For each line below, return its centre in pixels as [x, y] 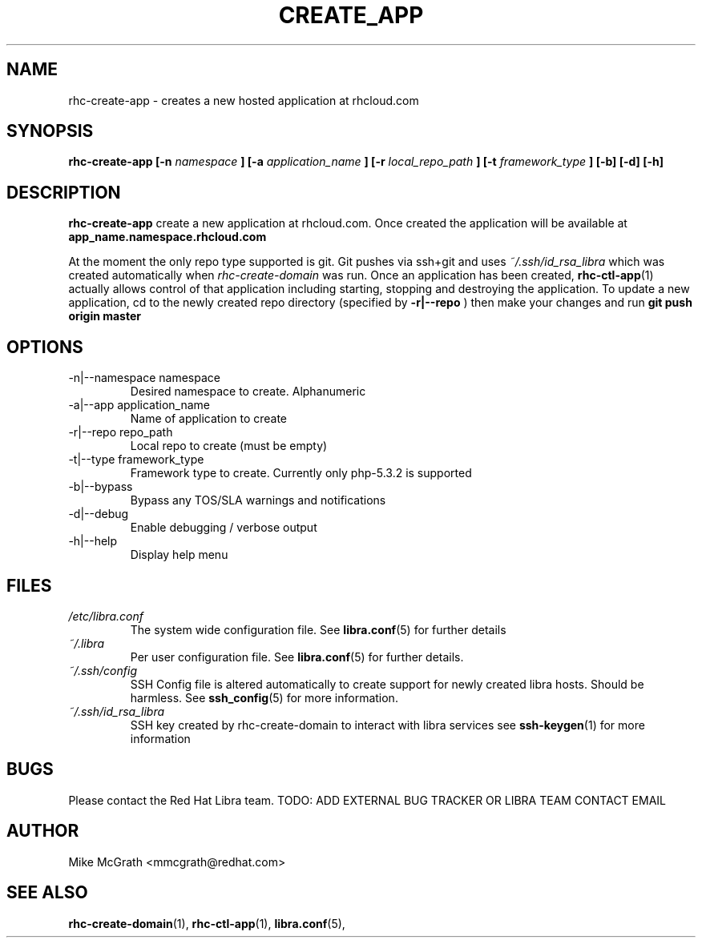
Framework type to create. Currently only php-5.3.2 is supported [301, 473]
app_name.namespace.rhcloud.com [167, 237]
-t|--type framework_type [136, 460]
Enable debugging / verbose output [224, 528]
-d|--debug [99, 514]
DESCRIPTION [64, 192]
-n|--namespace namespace [144, 378]
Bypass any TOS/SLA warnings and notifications [258, 500]
